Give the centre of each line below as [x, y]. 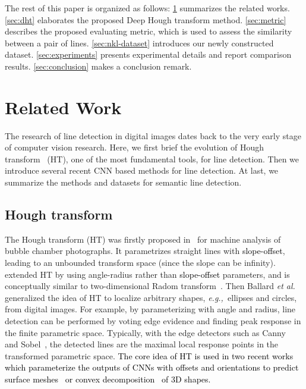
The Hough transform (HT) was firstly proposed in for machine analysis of [143, 239]
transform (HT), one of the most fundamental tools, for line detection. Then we [152, 159]
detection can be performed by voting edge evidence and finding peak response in [153, 321]
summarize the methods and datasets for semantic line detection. [123, 182]
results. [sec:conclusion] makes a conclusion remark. [98, 66]
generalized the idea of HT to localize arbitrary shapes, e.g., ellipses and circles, [151, 297]
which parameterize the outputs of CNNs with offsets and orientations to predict [152, 367]
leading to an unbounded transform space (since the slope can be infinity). [140, 263]
